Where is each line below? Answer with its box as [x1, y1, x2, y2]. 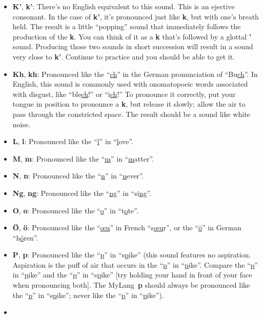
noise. [12, 118, 31, 129]
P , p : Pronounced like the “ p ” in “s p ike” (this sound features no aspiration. [12, 249, 251, 260]
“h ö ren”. [12, 232, 38, 243]
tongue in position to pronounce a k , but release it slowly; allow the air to [12, 98, 246, 109]
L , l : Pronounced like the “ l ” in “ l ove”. [12, 136, 134, 147]
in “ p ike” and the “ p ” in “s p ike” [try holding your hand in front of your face [12, 269, 252, 280]
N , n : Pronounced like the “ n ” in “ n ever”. [12, 170, 144, 181]
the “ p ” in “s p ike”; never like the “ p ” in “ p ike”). [12, 289, 164, 300]
